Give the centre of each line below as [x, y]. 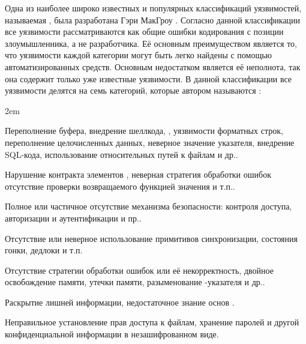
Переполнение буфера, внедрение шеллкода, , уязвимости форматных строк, [144, 131]
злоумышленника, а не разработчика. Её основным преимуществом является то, [151, 43]
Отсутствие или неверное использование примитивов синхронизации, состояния [151, 238]
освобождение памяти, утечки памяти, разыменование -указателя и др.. [135, 282]
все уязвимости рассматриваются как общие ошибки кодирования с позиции [144, 32]
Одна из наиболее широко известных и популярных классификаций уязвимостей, [153, 8]
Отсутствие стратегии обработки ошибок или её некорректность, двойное [139, 270]
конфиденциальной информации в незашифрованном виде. [112, 334]
